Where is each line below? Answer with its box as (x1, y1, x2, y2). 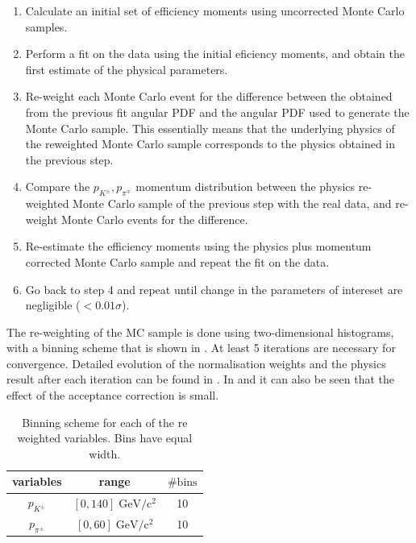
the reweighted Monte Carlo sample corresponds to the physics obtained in (25, 135, 396, 152)
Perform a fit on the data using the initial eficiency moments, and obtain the (25, 45, 406, 62)
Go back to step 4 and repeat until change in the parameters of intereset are (25, 280, 403, 297)
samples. (25, 18, 68, 35)
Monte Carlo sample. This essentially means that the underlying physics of (25, 119, 395, 136)
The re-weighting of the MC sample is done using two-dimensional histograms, (6, 323, 394, 340)
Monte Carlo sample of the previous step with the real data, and (73, 195, 392, 212)
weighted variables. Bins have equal (17, 429, 193, 446)
